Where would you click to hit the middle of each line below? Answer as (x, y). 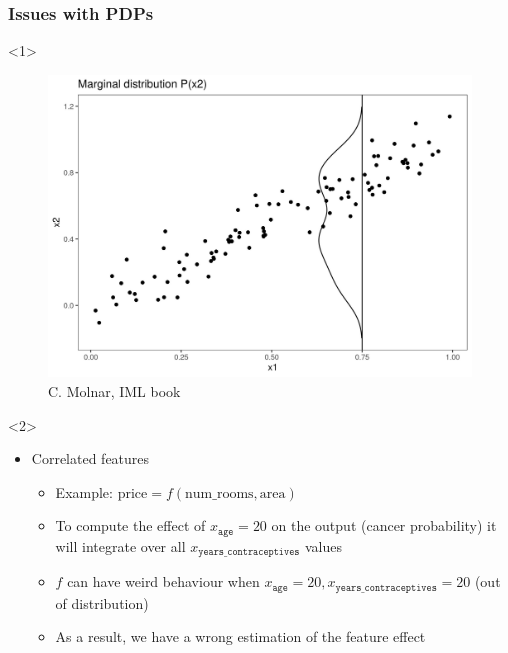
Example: (84, 491)
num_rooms (219, 493)
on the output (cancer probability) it (384, 525)
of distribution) (102, 602)
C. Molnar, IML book (114, 391)
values (323, 545)
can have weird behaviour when (163, 581)
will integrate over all (120, 545)
